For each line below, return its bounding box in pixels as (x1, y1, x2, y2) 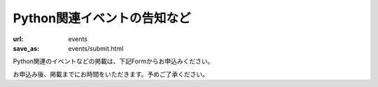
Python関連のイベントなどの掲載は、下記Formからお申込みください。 (13, 57, 214, 65)
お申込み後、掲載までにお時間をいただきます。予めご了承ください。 (13, 70, 209, 78)
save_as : (13, 44, 40, 52)
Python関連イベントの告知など (13, 10, 191, 26)
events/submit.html (68, 44, 124, 52)
